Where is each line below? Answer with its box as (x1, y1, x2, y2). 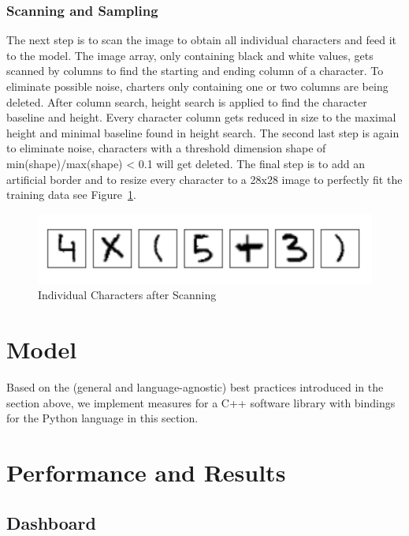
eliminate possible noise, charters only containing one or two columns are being (6, 78, 389, 94)
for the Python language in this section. (6, 410, 199, 426)
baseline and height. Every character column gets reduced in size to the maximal (6, 109, 396, 126)
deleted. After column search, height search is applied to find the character (6, 93, 367, 110)
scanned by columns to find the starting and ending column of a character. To (6, 62, 384, 79)
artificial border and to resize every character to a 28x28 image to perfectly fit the (6, 171, 403, 187)
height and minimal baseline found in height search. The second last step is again (6, 124, 400, 141)
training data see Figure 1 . (6, 186, 136, 203)
